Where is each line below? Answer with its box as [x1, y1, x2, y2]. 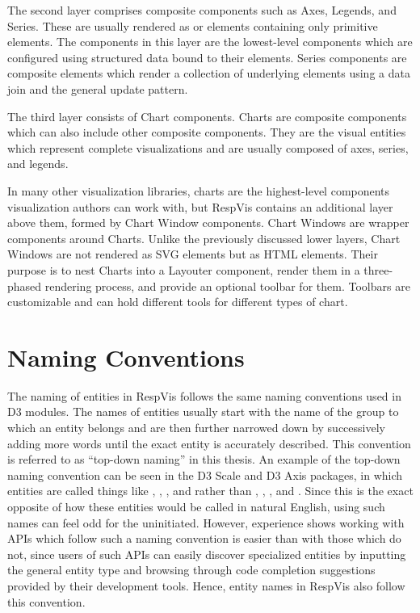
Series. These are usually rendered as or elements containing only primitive [7, 17, 378, 34]
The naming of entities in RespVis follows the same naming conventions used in [7, 387, 401, 404]
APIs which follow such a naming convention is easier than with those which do [7, 530, 401, 547]
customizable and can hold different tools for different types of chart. [7, 293, 348, 310]
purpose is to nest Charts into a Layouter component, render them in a [7, 261, 360, 278]
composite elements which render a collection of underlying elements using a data [7, 65, 410, 82]
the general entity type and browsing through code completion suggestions [7, 561, 376, 578]
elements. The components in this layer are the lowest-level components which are [7, 33, 413, 50]
